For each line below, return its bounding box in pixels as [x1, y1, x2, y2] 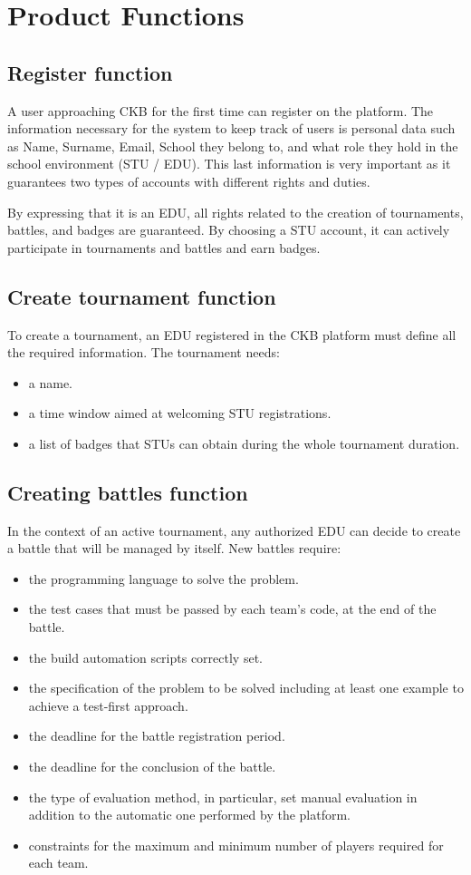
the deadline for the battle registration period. [28, 726, 285, 745]
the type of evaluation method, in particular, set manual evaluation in [28, 787, 418, 806]
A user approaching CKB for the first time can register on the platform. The [7, 101, 434, 120]
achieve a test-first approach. [28, 695, 188, 715]
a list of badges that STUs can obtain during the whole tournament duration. [28, 433, 460, 452]
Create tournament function [7, 282, 276, 310]
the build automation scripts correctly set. [28, 647, 263, 666]
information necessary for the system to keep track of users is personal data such [7, 119, 456, 138]
